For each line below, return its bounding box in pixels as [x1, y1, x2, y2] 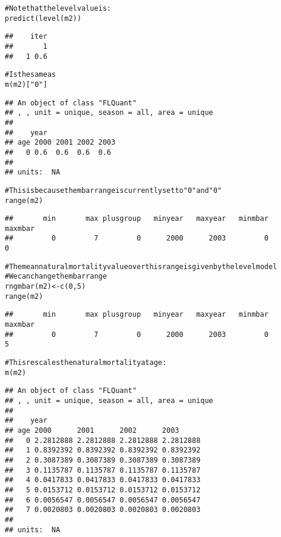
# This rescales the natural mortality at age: [5, 358, 167, 367]
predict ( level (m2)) [5, 14, 81, 23]
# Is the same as [5, 70, 56, 79]
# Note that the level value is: [5, 4, 112, 13]
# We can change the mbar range [5, 272, 107, 281]
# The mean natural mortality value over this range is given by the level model [5, 262, 277, 271]
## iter [5, 32, 48, 41]
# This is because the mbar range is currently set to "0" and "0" [5, 186, 222, 195]
